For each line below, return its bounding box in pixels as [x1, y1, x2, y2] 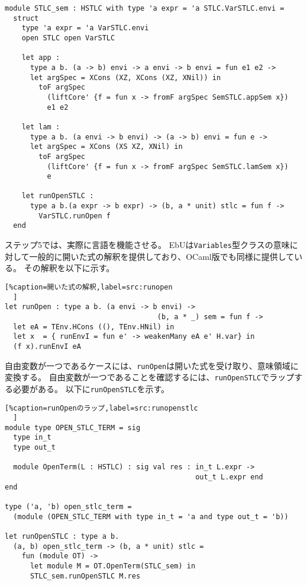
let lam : [21, 122, 60, 131]
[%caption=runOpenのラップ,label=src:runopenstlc [5, 403, 198, 412]
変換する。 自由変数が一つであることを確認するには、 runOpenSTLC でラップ [5, 371, 295, 383]
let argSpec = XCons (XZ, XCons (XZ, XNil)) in [30, 73, 221, 82]
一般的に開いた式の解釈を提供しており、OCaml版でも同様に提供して [29, 250, 295, 262]
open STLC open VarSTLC [21, 33, 115, 42]
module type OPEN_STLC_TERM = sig [5, 423, 141, 432]
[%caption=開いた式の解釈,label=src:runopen [5, 282, 173, 291]
